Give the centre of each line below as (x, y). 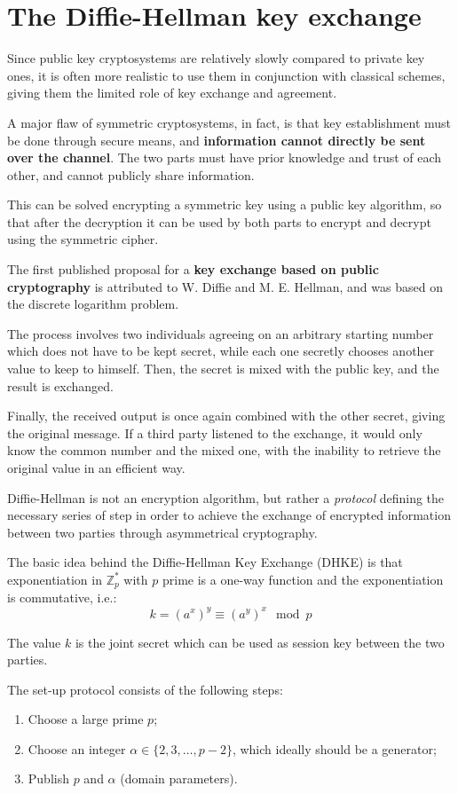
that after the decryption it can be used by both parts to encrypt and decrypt (219, 221)
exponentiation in (55, 579)
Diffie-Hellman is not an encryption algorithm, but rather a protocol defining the (226, 497)
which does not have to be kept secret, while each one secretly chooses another (221, 351)
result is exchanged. (60, 385)
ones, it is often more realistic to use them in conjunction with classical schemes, (226, 75)
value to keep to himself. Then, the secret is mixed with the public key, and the (223, 369)
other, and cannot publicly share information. (131, 174)
